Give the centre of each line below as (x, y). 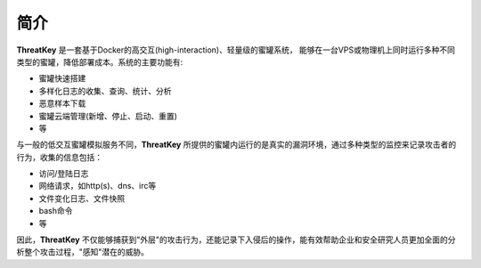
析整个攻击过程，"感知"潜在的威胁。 (83, 252)
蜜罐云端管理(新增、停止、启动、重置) (108, 116)
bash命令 (56, 211)
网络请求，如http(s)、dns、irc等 (98, 186)
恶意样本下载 (62, 103)
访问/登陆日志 (64, 174)
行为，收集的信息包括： (59, 157)
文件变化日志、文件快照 (82, 198)
